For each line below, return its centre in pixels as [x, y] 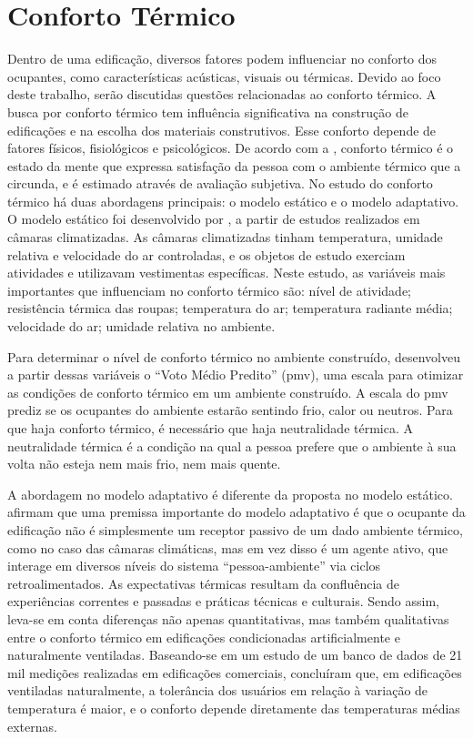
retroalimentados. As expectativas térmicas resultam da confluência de [204, 583]
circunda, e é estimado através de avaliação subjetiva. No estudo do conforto [220, 183]
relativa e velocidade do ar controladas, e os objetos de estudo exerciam [206, 254]
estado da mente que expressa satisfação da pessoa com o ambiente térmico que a [234, 165]
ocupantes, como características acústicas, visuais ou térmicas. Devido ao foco [224, 76]
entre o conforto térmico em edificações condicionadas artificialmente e [204, 637]
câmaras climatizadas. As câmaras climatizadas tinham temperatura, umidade [225, 237]
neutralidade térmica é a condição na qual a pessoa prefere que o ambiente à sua [232, 445]
